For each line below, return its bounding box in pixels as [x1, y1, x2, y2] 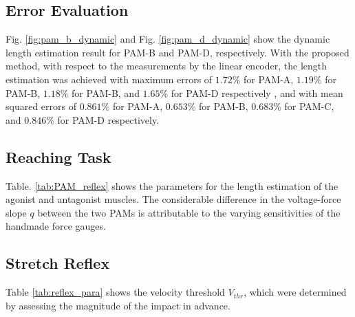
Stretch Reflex [6, 252, 110, 274]
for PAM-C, [284, 99, 334, 113]
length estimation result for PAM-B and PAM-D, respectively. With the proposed [6, 45, 349, 59]
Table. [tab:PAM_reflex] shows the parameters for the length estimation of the [6, 178, 338, 193]
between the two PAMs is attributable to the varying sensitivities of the [37, 205, 341, 219]
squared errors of [6, 99, 76, 113]
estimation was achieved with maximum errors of [6, 72, 213, 86]
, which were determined [244, 285, 347, 299]
